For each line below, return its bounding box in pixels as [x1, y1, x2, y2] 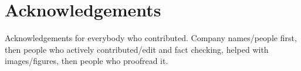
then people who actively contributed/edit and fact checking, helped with [5, 43, 269, 55]
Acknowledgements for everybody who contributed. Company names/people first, [5, 32, 297, 44]
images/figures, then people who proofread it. [5, 55, 168, 67]
